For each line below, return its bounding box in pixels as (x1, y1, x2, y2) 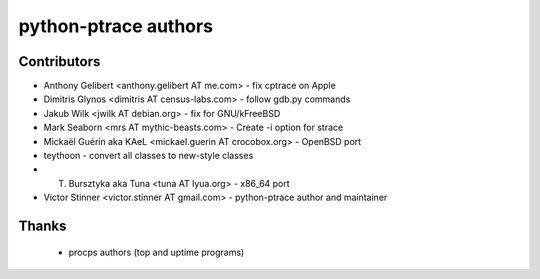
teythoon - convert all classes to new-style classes (43, 150, 254, 162)
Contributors (18, 53, 101, 70)
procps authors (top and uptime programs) (68, 246, 245, 258)
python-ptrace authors (18, 15, 214, 37)
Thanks (18, 218, 67, 234)
